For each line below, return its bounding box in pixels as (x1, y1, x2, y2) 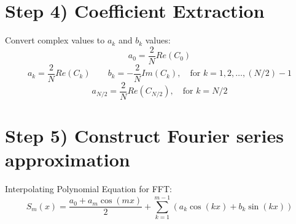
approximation (5, 147, 130, 172)
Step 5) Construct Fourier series (5, 123, 284, 148)
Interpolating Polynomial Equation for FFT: (5, 182, 172, 195)
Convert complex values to (5, 34, 105, 47)
